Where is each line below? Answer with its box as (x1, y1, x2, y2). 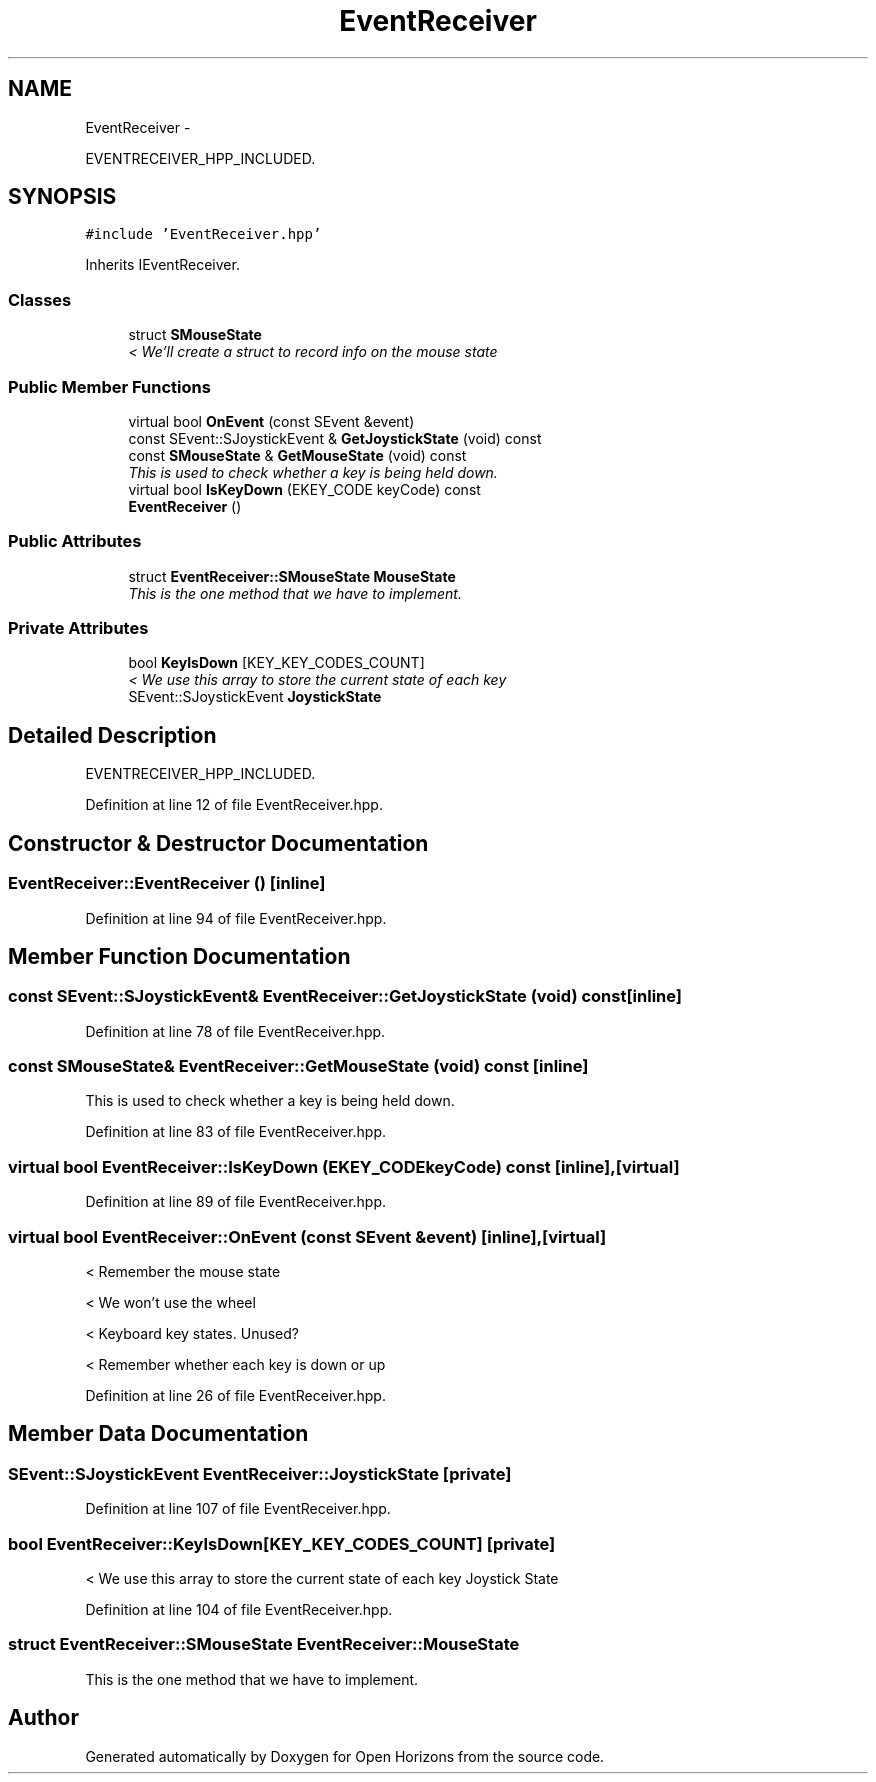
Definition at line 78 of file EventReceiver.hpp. (85, 1022, 386, 1040)
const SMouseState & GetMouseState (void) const (128, 446, 467, 464)
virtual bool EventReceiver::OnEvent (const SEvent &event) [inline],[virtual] (8, 1226, 607, 1247)
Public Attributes (8, 531, 142, 552)
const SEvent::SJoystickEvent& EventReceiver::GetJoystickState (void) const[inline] (8, 986, 682, 1007)
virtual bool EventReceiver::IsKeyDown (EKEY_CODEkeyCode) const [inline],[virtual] (8, 1156, 680, 1177)
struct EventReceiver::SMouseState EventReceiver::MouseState (8, 1634, 520, 1655)
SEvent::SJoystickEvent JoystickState (128, 688, 382, 706)
